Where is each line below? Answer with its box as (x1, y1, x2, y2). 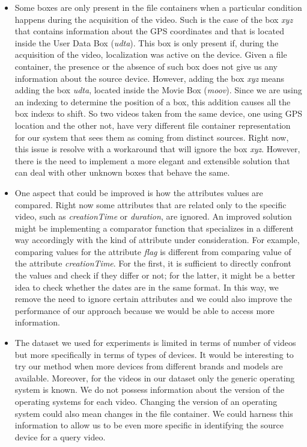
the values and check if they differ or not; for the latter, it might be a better (14, 269, 296, 282)
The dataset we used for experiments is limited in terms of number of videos (14, 336, 296, 349)
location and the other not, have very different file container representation (14, 119, 291, 131)
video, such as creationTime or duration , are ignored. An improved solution (14, 210, 292, 223)
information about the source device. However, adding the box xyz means (14, 72, 285, 84)
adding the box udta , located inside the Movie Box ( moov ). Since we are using (14, 84, 302, 96)
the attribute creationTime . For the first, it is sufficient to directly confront (14, 257, 291, 270)
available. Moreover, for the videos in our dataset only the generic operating (14, 371, 295, 384)
